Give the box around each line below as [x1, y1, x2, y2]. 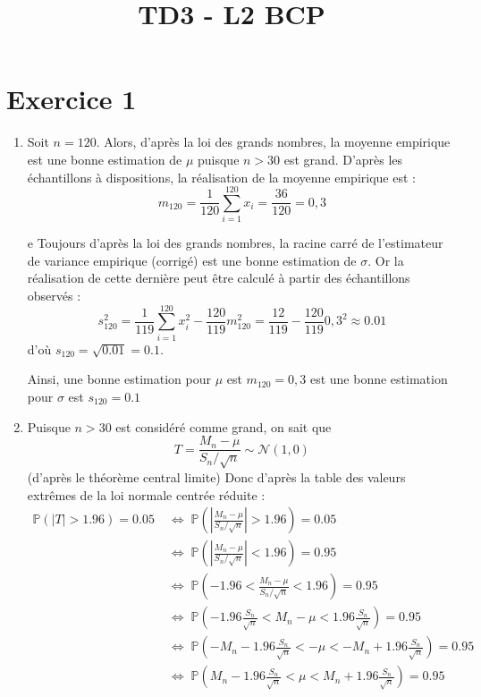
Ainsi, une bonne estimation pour [27, 370, 211, 388]
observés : [27, 286, 81, 304]
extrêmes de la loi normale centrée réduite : [27, 485, 266, 504]
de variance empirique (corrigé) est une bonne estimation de [27, 251, 357, 269]
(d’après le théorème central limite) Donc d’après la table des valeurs [27, 467, 406, 486]
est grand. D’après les [283, 149, 403, 168]
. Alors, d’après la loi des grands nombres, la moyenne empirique [96, 132, 451, 151]
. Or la [367, 251, 404, 269]
